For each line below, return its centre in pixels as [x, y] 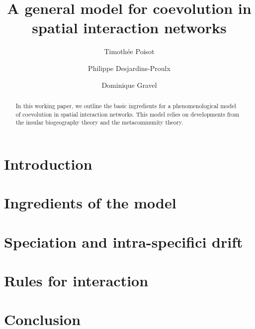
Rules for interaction [76, 280]
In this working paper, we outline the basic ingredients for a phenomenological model [126, 105]
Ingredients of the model [90, 203]
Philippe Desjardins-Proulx [129, 68]
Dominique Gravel [129, 85]
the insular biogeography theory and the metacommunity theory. [99, 122]
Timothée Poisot [129, 51]
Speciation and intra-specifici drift [124, 241]
